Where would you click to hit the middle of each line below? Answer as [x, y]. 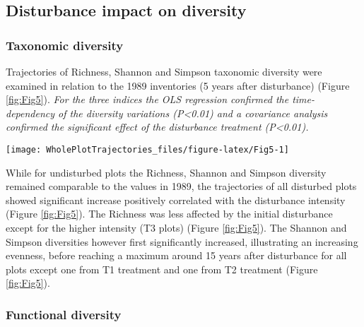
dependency [30, 113]
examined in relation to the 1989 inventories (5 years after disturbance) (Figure [178, 85]
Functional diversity [64, 314]
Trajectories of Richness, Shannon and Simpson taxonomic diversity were [164, 71]
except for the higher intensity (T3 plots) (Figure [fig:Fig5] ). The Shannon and [176, 227]
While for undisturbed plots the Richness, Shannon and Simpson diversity [166, 172]
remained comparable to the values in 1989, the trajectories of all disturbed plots [181, 186]
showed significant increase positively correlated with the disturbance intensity [176, 200]
